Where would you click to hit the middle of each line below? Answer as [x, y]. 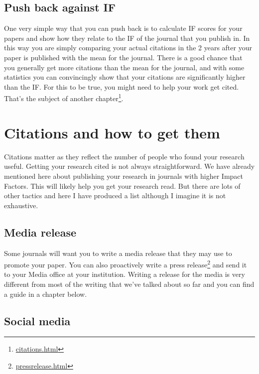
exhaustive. [21, 205]
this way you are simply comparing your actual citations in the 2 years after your [128, 48]
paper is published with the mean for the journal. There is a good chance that [123, 57]
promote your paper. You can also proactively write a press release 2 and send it [126, 264]
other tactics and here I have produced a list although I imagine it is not [115, 195]
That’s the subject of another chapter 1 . [64, 98]
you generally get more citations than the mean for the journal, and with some [124, 67]
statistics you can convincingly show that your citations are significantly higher [125, 77]
